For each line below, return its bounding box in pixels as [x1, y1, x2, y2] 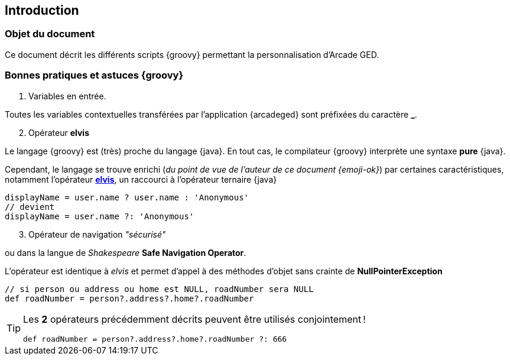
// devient [5, 202, 55, 212]
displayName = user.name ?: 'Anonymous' [5, 211, 194, 221]
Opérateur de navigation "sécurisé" [28, 229, 166, 239]
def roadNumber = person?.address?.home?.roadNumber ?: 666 [23, 334, 287, 343]
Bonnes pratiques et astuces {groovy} [5, 69, 184, 82]
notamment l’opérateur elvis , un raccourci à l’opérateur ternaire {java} [5, 174, 277, 184]
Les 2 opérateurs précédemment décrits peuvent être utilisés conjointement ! [23, 313, 366, 325]
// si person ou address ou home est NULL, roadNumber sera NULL [5, 284, 314, 294]
